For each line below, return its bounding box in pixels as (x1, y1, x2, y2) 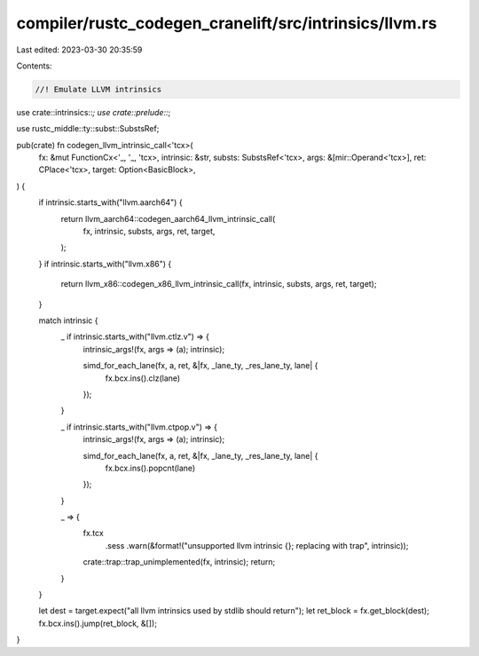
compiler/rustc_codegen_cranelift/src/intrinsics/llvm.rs (16, 13, 437, 33)
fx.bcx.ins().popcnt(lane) (105, 462, 196, 473)
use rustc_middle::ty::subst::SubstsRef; (16, 123, 160, 134)
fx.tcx (82, 528, 104, 539)
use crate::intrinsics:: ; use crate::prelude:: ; (16, 107, 171, 117)
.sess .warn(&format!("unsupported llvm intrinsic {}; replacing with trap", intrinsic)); (105, 540, 409, 550)
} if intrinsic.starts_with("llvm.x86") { (38, 258, 172, 269)
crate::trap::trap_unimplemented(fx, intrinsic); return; (82, 557, 276, 567)
